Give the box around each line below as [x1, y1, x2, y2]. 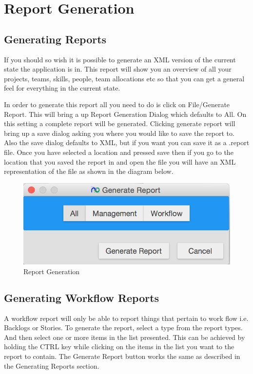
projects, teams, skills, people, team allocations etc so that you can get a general [4, 73, 245, 83]
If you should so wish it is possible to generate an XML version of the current [4, 54, 236, 64]
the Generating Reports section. [4, 360, 99, 371]
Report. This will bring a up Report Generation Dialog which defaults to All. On [4, 109, 247, 119]
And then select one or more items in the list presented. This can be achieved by [4, 332, 245, 342]
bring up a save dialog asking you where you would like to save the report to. [4, 128, 234, 138]
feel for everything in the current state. [4, 83, 120, 93]
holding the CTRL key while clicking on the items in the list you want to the [4, 341, 234, 352]
